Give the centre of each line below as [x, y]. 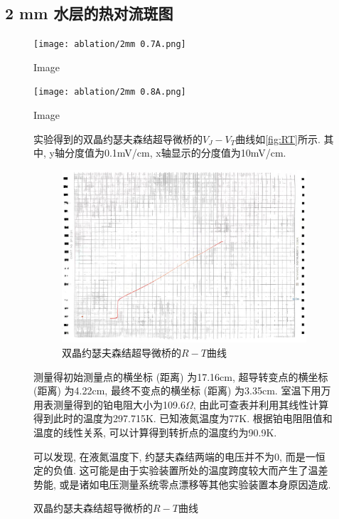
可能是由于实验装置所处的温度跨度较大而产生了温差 [209, 470]
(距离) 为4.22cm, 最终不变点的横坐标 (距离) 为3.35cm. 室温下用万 [182, 390]
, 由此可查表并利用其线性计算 [261, 404]
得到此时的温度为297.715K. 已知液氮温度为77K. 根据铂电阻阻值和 [183, 418]
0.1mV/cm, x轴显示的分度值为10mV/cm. [195, 153]
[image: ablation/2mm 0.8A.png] [110, 92]
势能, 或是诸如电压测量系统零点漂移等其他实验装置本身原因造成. [182, 484]
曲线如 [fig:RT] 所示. [278, 138]
